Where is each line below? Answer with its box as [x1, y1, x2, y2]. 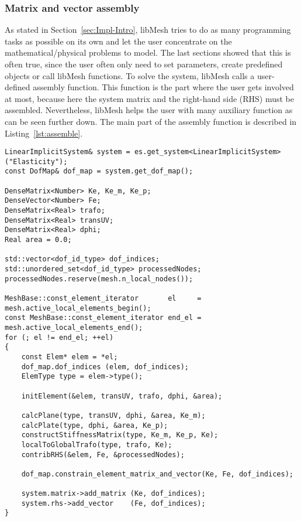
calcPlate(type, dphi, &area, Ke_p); [21, 421, 168, 430]
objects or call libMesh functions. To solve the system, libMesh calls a [5, 69, 255, 81]
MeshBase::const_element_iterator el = [5, 294, 202, 302]
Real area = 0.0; [5, 236, 72, 244]
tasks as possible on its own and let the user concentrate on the [5, 35, 232, 47]
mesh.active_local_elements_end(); [5, 323, 143, 332]
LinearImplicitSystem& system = [5, 148, 130, 156]
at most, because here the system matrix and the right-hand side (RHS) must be [5, 92, 295, 104]
